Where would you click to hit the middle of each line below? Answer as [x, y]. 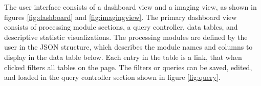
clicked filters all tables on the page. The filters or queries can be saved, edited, [128, 67]
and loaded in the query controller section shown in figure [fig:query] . [112, 77]
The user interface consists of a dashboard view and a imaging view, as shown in [130, 7]
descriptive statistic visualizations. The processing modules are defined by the [126, 37]
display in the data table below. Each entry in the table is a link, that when [123, 57]
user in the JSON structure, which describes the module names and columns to [128, 47]
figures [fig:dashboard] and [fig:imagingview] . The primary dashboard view [121, 17]
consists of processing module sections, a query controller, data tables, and [121, 27]
